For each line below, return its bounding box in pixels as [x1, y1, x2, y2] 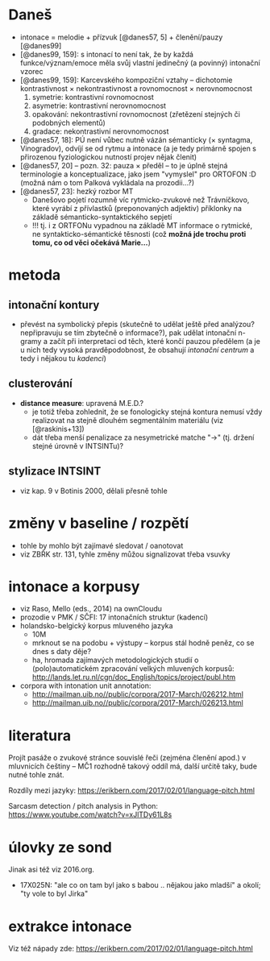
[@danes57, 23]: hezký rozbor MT [19, 186, 134, 196]
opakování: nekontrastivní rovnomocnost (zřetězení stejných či [31, 109, 240, 118]
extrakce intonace [8, 917, 132, 935]
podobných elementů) [31, 118, 106, 127]
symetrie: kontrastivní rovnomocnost [31, 92, 155, 101]
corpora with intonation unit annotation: [19, 681, 152, 690]
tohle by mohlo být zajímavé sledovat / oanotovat [19, 541, 184, 550]
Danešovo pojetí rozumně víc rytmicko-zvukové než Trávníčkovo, [31, 195, 250, 205]
